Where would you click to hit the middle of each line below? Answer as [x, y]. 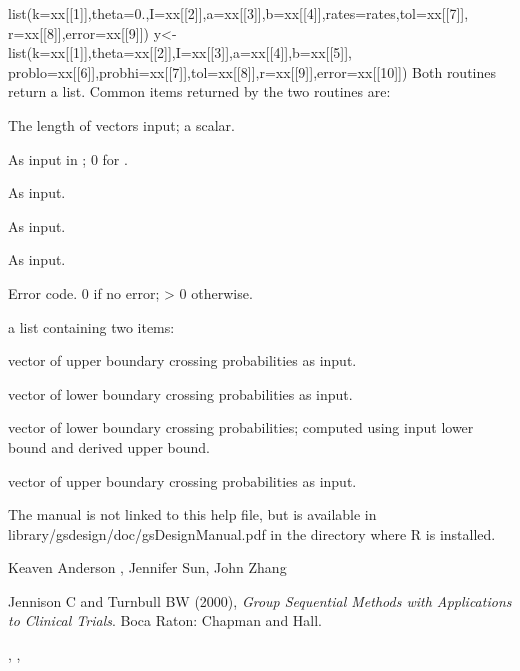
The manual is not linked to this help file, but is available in [192, 514]
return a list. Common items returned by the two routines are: [199, 91]
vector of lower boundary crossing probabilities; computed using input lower [241, 427]
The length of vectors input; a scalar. [121, 124]
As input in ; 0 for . [68, 158]
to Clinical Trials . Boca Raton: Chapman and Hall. [165, 620]
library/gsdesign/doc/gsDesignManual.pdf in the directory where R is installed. [252, 533]
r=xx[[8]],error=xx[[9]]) [78, 32]
